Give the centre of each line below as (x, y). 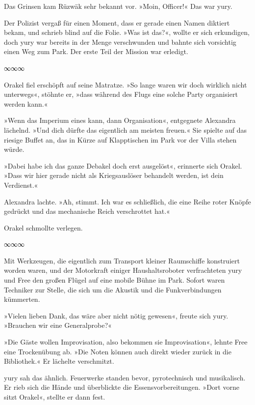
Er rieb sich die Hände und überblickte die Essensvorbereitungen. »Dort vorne (122, 387)
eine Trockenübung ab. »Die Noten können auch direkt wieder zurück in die (118, 351)
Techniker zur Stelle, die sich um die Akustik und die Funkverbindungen (113, 289)
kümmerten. (22, 299)
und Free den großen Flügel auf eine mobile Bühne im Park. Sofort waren (115, 280)
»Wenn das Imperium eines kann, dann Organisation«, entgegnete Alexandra (120, 120)
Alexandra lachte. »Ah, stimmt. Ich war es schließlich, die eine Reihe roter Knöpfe (127, 201)
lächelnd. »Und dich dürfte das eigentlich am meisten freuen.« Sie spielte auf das (126, 130)
